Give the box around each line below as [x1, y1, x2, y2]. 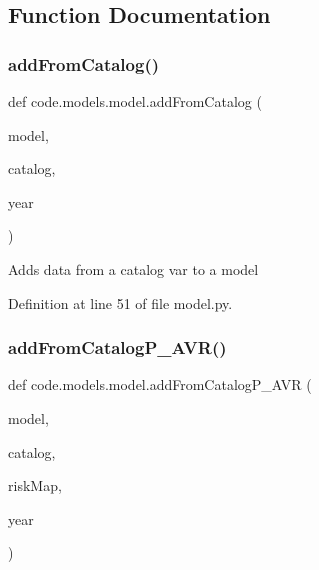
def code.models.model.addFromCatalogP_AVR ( [8, 374, 312, 395]
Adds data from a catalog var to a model [8, 258, 259, 279]
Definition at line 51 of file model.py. [8, 292, 233, 313]
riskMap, [8, 475, 62, 496]
